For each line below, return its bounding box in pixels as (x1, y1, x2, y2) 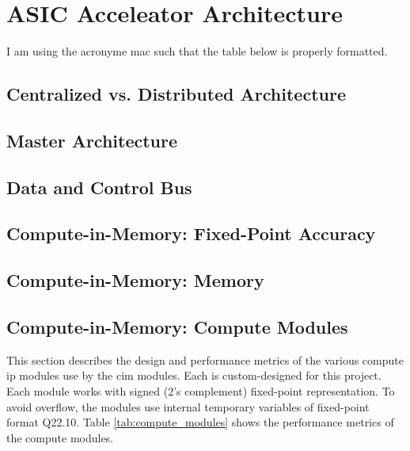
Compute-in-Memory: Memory (6, 268, 264, 292)
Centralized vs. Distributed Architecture (6, 82, 346, 106)
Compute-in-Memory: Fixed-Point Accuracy (6, 221, 376, 246)
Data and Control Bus (6, 174, 192, 199)
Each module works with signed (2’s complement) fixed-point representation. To (6, 383, 395, 399)
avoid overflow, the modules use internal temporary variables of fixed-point (6, 398, 370, 415)
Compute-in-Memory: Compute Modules (6, 315, 348, 339)
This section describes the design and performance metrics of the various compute (6, 351, 404, 368)
